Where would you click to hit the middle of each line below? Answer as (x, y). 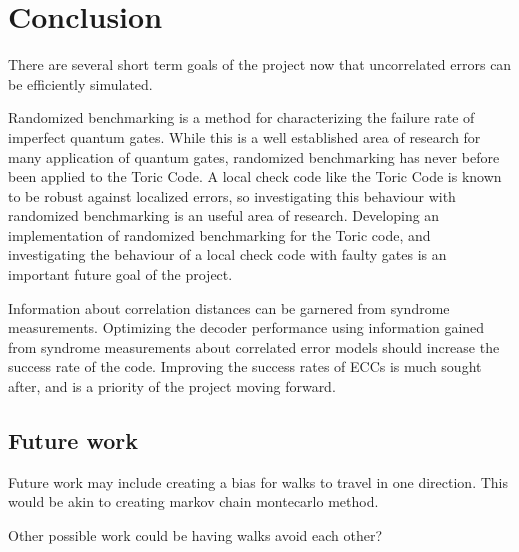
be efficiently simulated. (80, 83)
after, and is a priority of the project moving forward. (172, 386)
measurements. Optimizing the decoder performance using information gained (246, 327)
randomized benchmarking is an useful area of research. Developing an (224, 215)
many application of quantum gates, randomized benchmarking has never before (254, 156)
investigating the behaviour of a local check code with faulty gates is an (227, 254)
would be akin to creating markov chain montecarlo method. (193, 501)
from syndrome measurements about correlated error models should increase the (254, 346)
